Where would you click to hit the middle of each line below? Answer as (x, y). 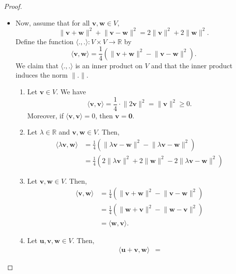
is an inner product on (109, 65)
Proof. (13, 6)
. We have (71, 91)
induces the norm (42, 75)
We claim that (37, 65)
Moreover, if (45, 115)
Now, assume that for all (53, 22)
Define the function (44, 41)
